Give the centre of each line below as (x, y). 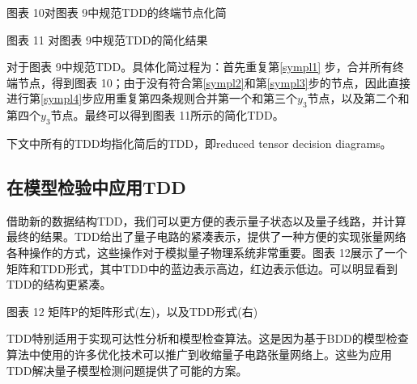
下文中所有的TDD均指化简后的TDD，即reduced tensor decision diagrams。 (199, 143)
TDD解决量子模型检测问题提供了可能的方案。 (127, 370)
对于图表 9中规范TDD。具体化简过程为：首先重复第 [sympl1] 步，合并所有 (200, 67)
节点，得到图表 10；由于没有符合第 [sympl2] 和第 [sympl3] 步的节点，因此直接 (214, 82)
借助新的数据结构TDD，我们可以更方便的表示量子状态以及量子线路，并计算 (206, 220)
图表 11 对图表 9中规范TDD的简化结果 (107, 39)
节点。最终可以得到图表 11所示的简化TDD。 (167, 115)
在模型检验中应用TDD (96, 186)
